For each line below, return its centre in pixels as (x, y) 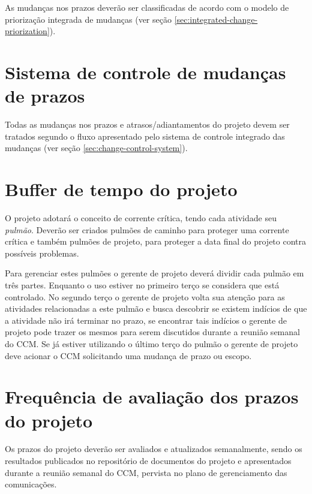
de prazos (45, 96)
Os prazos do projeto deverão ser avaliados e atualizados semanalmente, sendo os (154, 449)
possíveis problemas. (42, 253)
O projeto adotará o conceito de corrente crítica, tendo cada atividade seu (141, 218)
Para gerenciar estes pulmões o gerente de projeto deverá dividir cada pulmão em (154, 273)
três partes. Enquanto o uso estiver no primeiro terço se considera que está (142, 284)
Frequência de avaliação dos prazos (152, 397)
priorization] (27, 31)
